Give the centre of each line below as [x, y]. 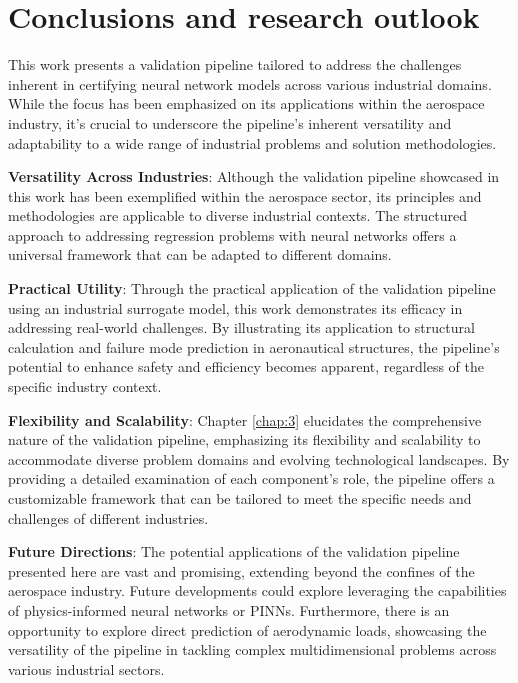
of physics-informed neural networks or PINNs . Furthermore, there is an [229, 609]
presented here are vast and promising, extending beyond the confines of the [241, 570]
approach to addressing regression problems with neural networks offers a [232, 234]
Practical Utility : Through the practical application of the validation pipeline [252, 288]
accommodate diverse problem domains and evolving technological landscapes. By [259, 458]
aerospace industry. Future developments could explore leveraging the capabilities [257, 590]
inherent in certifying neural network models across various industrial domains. [250, 83]
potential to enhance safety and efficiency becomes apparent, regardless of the [246, 366]
